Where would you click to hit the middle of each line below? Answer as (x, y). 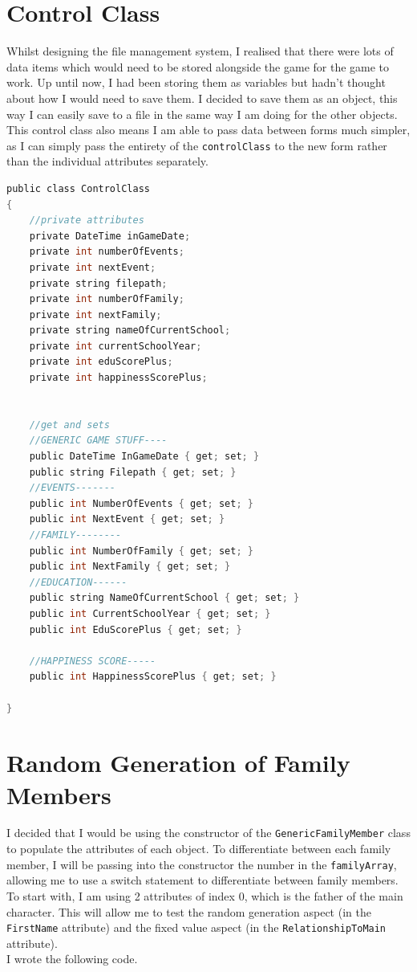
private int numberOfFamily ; (107, 299)
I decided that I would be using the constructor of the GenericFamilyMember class (208, 833)
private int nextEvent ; (93, 267)
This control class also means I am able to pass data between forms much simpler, (208, 130)
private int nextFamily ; (95, 314)
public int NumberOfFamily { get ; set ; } (141, 551)
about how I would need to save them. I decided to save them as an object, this (202, 98)
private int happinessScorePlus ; (118, 378)
